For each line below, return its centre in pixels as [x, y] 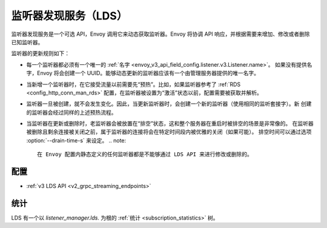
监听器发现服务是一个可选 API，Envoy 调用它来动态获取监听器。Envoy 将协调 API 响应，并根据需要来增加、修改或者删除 [160, 34]
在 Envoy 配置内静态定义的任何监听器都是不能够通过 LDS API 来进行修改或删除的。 [145, 154]
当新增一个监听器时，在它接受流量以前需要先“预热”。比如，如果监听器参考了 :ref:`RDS [134, 84]
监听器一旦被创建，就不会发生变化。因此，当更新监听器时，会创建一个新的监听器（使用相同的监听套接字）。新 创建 [169, 104]
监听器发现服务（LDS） [69, 16]
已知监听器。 [27, 42]
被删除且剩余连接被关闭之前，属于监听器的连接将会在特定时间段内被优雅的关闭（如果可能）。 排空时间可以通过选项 [169, 132]
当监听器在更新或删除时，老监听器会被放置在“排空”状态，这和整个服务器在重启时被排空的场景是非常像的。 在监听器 [170, 124]
